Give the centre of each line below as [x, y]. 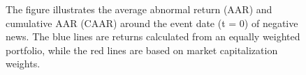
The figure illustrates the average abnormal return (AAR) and [139, 9]
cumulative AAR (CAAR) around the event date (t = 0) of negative [152, 23]
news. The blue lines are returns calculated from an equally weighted [153, 36]
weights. [23, 64]
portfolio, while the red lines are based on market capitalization [142, 50]
